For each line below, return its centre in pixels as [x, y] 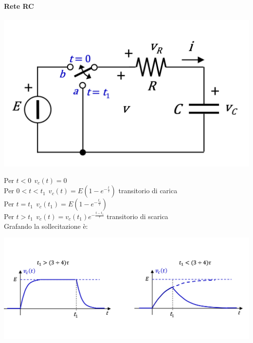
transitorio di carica [148, 191]
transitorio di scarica [137, 216]
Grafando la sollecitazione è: [46, 226]
